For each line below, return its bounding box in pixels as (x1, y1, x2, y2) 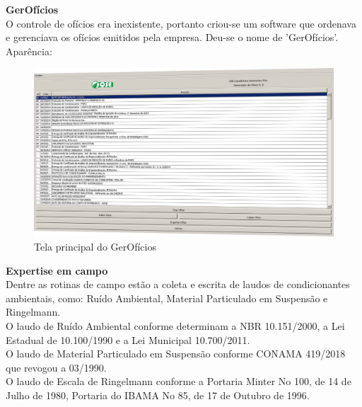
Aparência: (6, 43, 52, 58)
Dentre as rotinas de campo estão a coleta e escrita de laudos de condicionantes (6, 277, 350, 292)
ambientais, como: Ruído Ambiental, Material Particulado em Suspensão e (6, 290, 328, 305)
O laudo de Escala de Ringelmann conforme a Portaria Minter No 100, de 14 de (6, 374, 351, 389)
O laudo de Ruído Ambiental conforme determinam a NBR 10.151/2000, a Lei (6, 319, 345, 333)
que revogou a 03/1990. (6, 360, 107, 374)
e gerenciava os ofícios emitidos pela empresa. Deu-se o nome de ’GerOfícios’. (6, 30, 339, 45)
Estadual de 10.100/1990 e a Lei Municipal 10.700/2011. (6, 332, 250, 347)
